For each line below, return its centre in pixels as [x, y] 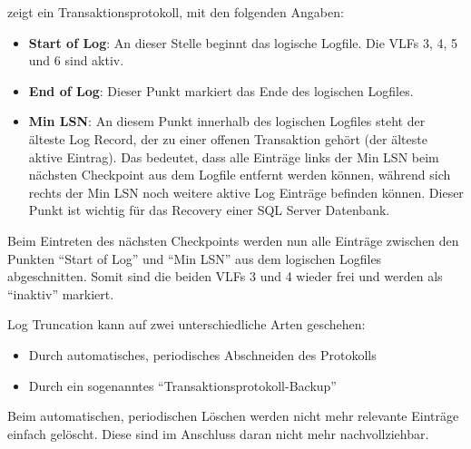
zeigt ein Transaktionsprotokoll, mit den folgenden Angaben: [176, 12]
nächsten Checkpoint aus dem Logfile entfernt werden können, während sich [240, 175]
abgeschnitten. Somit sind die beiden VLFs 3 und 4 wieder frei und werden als [225, 276]
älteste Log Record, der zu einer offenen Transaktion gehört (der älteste [228, 138]
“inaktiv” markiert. [61, 293]
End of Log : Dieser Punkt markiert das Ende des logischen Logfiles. [221, 90]
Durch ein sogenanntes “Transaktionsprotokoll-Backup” [182, 385]
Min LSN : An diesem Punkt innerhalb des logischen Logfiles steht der [227, 121]
